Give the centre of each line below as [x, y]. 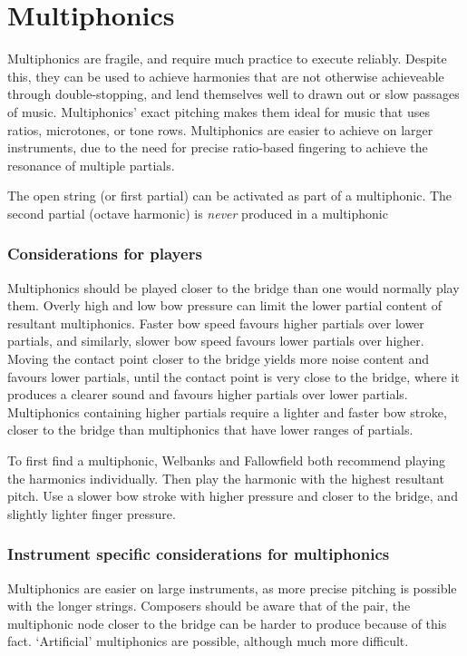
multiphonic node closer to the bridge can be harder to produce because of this [227, 623]
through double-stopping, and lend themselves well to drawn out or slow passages [233, 94]
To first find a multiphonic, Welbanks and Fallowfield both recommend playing [227, 460]
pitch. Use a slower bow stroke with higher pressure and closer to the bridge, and [233, 496]
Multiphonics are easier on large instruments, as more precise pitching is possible [232, 587]
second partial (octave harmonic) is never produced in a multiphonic [198, 213]
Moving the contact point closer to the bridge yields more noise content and [219, 359]
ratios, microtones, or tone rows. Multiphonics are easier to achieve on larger [220, 129]
